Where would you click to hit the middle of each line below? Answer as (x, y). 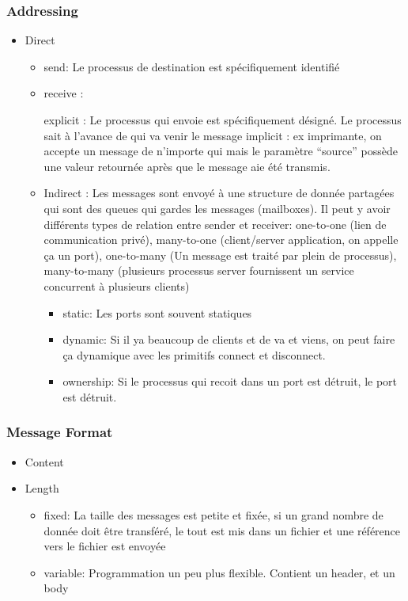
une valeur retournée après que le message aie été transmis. (187, 166)
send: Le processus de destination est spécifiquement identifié (192, 66)
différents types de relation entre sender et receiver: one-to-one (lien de (215, 224)
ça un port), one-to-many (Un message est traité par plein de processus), (220, 255)
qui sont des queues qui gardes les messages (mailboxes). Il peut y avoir (217, 208)
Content (44, 461)
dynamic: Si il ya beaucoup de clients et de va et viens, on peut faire (229, 339)
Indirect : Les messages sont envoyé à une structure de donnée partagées (219, 193)
